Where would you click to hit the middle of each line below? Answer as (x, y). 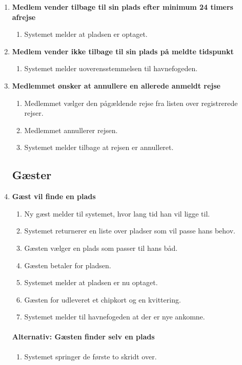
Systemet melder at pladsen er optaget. (86, 34)
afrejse (24, 17)
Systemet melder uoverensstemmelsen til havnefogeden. (111, 68)
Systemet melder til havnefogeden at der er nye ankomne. (115, 317)
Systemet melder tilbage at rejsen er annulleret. (99, 147)
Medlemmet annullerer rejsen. (71, 130)
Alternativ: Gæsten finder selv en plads (83, 337)
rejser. (34, 113)
